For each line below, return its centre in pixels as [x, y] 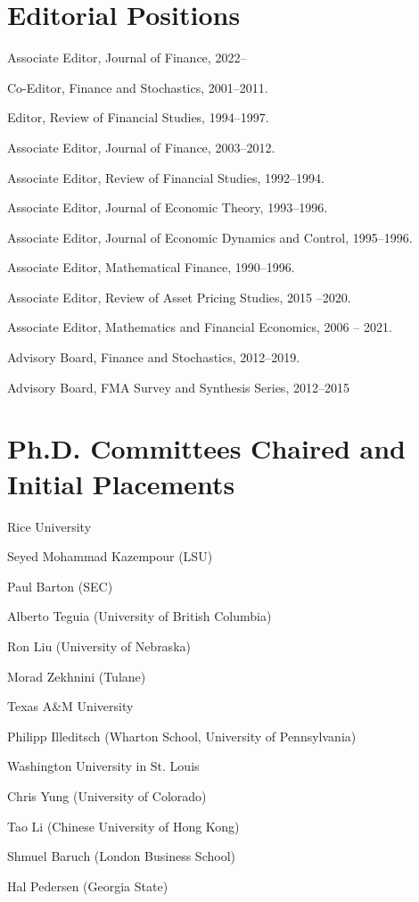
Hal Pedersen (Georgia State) [88, 885]
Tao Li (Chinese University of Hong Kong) [123, 826]
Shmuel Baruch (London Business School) [121, 856]
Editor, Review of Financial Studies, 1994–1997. [138, 117]
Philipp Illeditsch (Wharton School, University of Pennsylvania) [182, 736]
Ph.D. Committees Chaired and [206, 448]
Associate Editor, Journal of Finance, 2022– [127, 58]
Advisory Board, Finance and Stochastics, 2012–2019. [154, 357]
